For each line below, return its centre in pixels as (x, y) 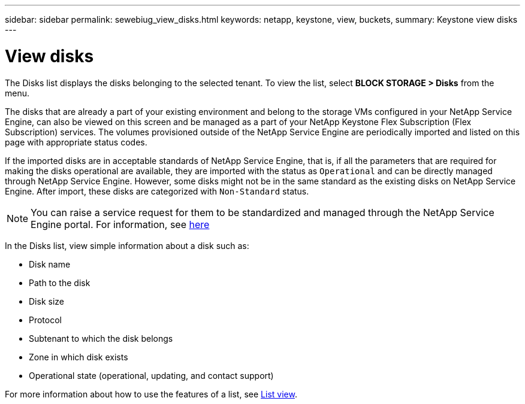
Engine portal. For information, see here (120, 224)
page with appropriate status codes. (76, 142)
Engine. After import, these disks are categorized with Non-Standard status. (157, 191)
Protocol (45, 320)
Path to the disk (60, 283)
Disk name (50, 264)
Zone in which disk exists (79, 357)
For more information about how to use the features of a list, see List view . (151, 394)
